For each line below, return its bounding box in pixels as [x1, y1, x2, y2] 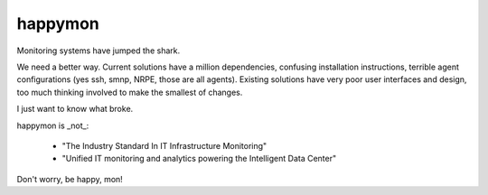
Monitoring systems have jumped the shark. [16, 45, 181, 56]
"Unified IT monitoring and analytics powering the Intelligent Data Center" [61, 153, 337, 164]
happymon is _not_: [16, 120, 89, 131]
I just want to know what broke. [16, 104, 134, 115]
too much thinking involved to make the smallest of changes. [16, 87, 243, 97]
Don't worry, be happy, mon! [16, 173, 124, 184]
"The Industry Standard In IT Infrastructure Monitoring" [61, 140, 267, 151]
